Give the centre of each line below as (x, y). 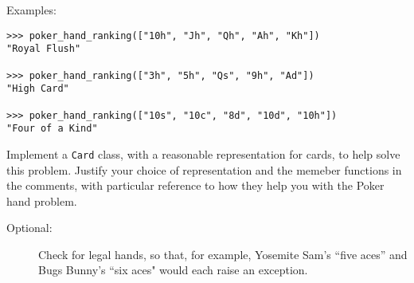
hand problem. (42, 200)
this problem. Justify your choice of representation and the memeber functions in (204, 169)
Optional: (29, 228)
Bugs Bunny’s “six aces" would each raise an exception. (173, 270)
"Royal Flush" (44, 49)
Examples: (31, 10)
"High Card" (38, 89)
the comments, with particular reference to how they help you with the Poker (195, 185)
